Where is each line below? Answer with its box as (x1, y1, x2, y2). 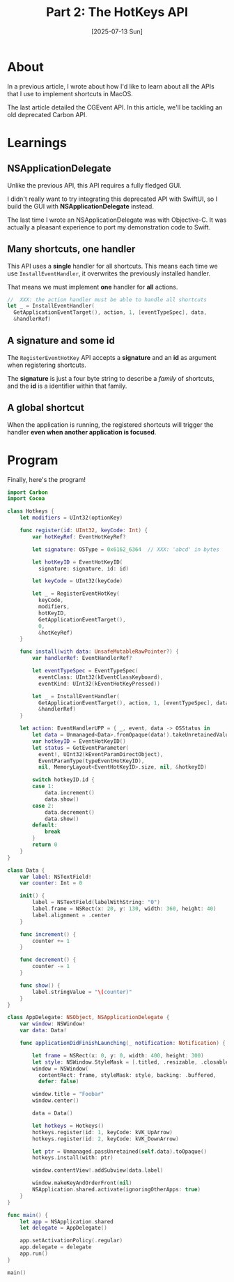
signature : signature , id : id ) (38, 565, 130, 572)
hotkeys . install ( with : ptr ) (32, 1154, 114, 1161)
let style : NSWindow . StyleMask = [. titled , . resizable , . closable (32, 1058, 229, 1066)
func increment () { (19, 930, 77, 938)
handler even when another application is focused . (7, 428, 157, 436)
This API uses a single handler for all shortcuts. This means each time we (7, 262, 218, 270)
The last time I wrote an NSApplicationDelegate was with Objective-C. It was (7, 216, 227, 224)
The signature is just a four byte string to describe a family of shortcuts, (7, 374, 214, 382)
